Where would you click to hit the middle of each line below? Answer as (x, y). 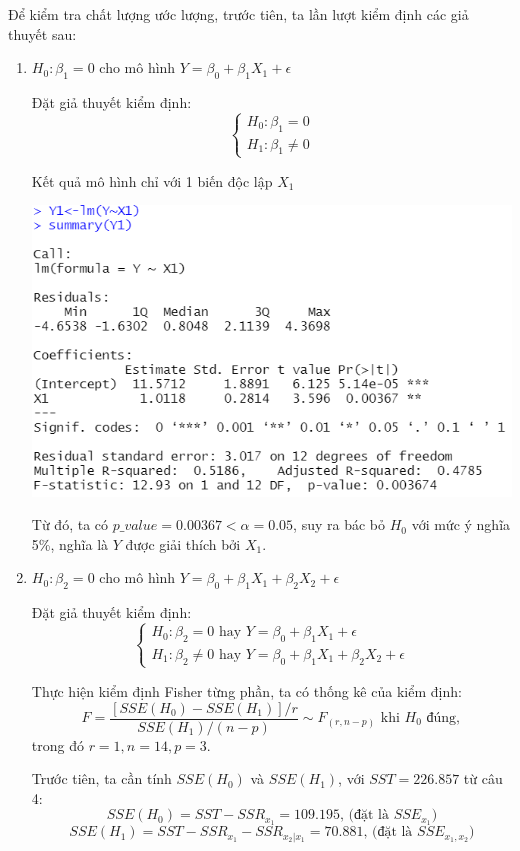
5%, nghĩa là (70, 543)
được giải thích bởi (183, 543)
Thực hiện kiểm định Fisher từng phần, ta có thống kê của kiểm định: (246, 690)
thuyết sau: (42, 33)
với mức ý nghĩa (461, 524)
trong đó (57, 744)
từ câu (483, 778)
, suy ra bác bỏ (339, 524)
